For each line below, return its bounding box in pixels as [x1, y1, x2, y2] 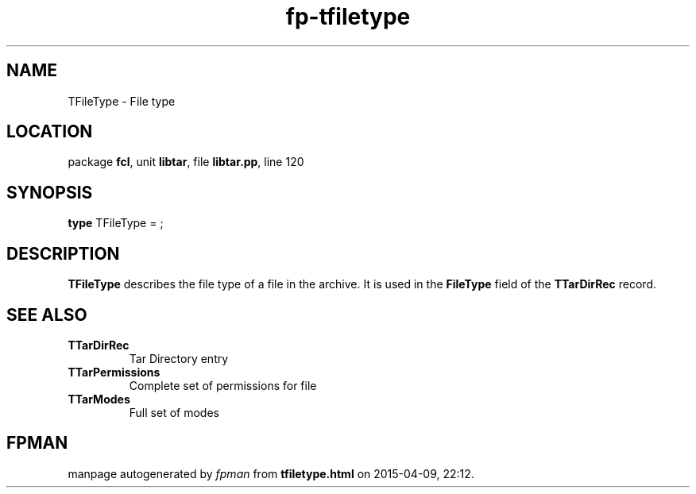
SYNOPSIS [6, 182, 93, 203]
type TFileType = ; [68, 216, 164, 230]
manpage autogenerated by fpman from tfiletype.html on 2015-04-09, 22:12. [68, 466, 474, 480]
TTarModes [68, 392, 130, 406]
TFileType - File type [68, 94, 176, 108]
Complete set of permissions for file [129, 378, 317, 392]
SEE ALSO [6, 304, 87, 325]
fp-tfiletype [285, 3, 411, 30]
